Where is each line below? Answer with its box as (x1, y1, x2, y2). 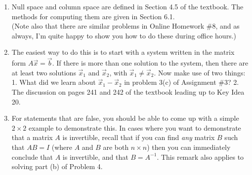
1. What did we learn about (11, 77, 96, 87)
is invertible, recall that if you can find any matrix (62, 132, 215, 142)
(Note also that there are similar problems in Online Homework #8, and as (11, 21, 240, 31)
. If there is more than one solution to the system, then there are (52, 58, 249, 68)
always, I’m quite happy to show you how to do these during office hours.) (11, 30, 236, 40)
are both (103, 141, 129, 152)
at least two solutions (11, 67, 76, 77)
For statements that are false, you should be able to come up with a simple (11, 113, 239, 123)
